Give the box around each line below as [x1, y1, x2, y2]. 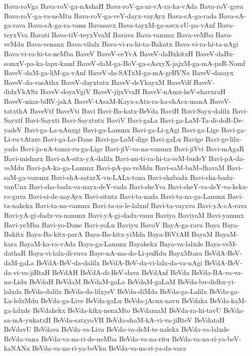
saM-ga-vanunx [4, 172, 49, 182]
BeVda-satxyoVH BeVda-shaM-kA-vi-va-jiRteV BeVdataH [53, 314, 225, 324]
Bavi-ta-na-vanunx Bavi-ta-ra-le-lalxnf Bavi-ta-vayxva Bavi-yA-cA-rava [35, 200, 247, 210]
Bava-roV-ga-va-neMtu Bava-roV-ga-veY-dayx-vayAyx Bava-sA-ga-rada [4, 10, 217, 20]
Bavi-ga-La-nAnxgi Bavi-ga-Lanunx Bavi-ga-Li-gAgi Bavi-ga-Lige [24, 124, 219, 134]
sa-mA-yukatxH [4, 314, 51, 324]
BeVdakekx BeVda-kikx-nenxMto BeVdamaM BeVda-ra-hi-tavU [33, 305, 221, 315]
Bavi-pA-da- [208, 153, 245, 163]
